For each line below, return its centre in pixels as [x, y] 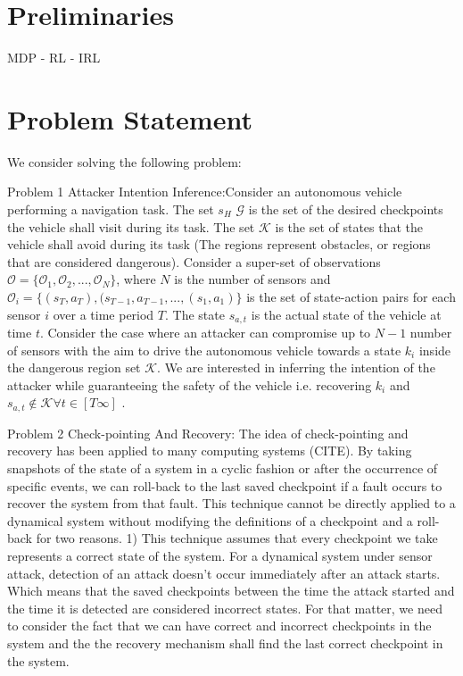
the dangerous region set [74, 367]
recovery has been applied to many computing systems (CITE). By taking [210, 451]
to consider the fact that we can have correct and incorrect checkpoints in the [219, 626]
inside [435, 350]
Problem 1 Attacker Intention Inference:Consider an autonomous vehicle [205, 192]
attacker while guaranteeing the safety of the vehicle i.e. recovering [190, 384]
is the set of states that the [349, 226]
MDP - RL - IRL [54, 58]
